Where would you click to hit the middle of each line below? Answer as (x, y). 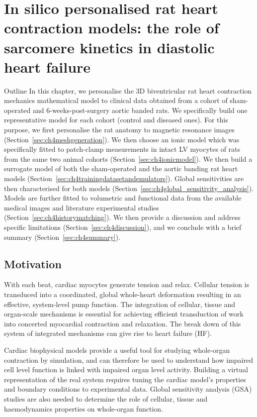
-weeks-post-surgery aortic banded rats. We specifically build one (149, 110)
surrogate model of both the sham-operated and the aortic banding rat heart (121, 168)
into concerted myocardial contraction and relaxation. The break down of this (123, 323)
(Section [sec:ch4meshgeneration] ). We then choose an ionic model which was (122, 139)
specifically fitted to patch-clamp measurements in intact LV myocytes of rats (122, 149)
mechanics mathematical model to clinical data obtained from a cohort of (116, 100)
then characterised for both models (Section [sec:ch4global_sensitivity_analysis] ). (129, 188)
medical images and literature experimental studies (82, 207)
